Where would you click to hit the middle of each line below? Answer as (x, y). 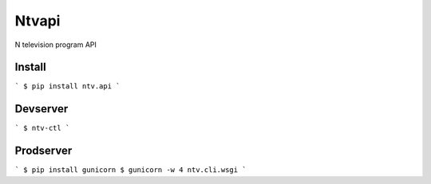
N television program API (56, 45)
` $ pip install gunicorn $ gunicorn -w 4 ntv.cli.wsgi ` (130, 170)
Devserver (42, 109)
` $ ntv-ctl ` (42, 128)
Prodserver (43, 151)
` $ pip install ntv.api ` (67, 86)
